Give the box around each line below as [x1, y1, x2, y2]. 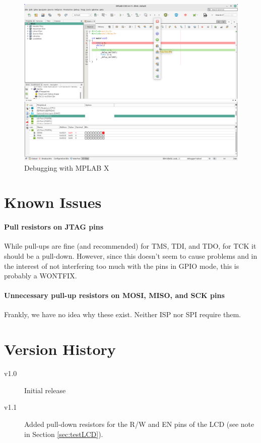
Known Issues [4, 192, 102, 212]
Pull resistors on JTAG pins [4, 221, 104, 232]
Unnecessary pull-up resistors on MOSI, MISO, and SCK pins [4, 290, 225, 301]
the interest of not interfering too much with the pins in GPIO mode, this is [4, 260, 239, 271]
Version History [4, 339, 116, 359]
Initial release [24, 385, 66, 395]
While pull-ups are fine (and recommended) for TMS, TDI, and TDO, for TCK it [4, 241, 256, 251]
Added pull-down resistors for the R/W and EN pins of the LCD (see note [24, 418, 254, 429]
